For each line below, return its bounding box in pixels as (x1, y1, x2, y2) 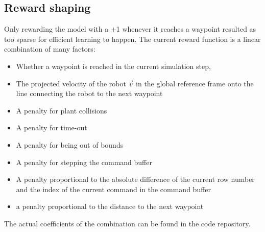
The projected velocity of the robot (16, 78, 126, 88)
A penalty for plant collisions (16, 105, 107, 115)
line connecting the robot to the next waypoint (16, 88, 163, 99)
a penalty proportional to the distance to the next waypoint (16, 201, 204, 212)
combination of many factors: (4, 43, 95, 54)
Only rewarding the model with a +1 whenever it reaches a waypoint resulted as (4, 24, 256, 34)
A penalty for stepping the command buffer (16, 156, 152, 167)
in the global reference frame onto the (136, 78, 254, 88)
